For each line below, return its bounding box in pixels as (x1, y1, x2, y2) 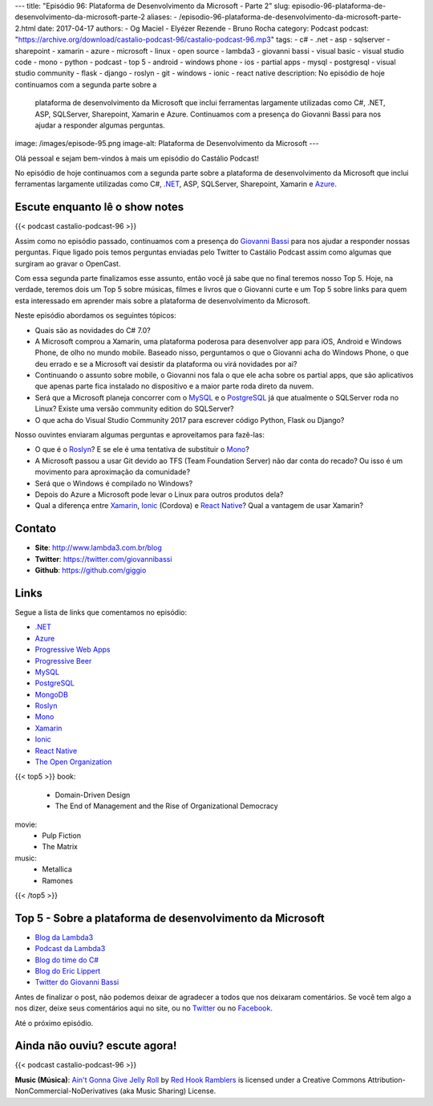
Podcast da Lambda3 (34, 944, 106, 954)
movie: (14, 819, 38, 829)
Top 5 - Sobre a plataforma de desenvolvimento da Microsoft (14, 911, 325, 925)
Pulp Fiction (42, 831, 82, 840)
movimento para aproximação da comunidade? (34, 467, 191, 477)
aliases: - (147, 12, 178, 22)
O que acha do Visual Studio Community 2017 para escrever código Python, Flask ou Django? (34, 415, 345, 425)
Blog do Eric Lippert (34, 966, 101, 976)
